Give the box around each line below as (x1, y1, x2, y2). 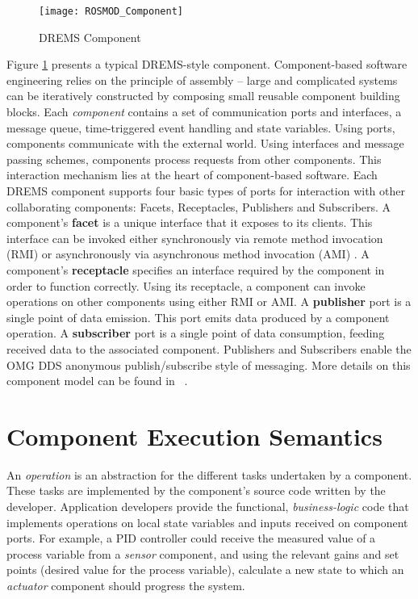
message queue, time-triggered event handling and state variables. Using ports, (6, 119, 395, 136)
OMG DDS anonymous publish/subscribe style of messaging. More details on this (6, 356, 411, 373)
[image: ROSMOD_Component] (39, 6, 183, 17)
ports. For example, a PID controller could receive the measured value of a (6, 530, 376, 547)
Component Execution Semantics (6, 419, 382, 452)
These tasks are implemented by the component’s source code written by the (6, 482, 386, 499)
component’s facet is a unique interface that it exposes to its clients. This (6, 214, 373, 231)
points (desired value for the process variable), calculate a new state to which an (6, 561, 404, 578)
